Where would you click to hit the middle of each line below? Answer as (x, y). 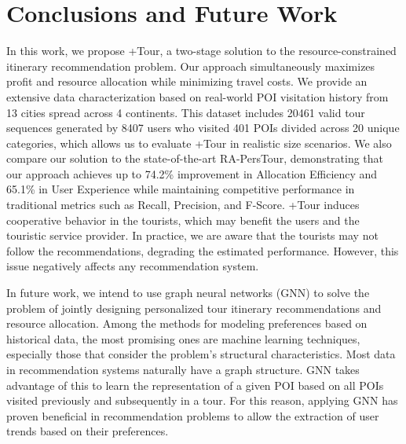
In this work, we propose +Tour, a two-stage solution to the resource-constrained (201, 51)
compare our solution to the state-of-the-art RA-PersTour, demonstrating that (195, 158)
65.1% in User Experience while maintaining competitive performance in (181, 189)
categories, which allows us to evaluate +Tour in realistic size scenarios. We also (199, 143)
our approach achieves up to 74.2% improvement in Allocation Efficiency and (192, 173)
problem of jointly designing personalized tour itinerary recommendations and (194, 308)
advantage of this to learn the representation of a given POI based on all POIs (195, 385)
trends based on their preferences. (88, 431)
